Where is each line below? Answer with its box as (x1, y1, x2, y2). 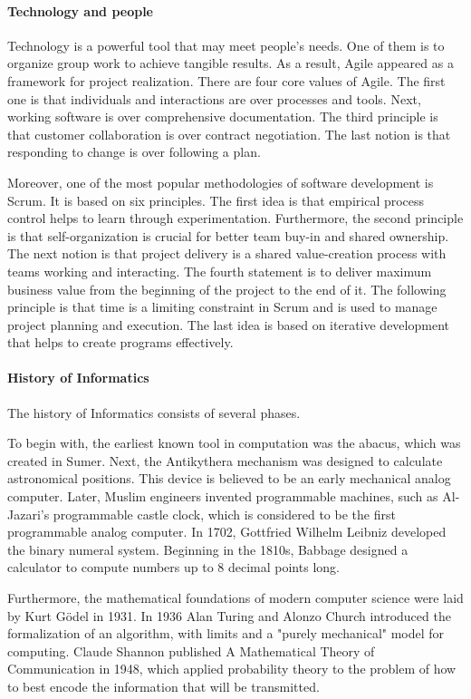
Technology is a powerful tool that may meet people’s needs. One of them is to (7, 35, 445, 54)
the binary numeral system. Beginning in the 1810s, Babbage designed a (7, 539, 409, 558)
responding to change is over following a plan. (7, 142, 261, 161)
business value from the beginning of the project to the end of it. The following (7, 279, 447, 298)
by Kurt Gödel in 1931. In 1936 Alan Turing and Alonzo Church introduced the (7, 606, 451, 625)
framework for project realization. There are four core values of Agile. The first (7, 71, 446, 90)
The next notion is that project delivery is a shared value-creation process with (7, 244, 447, 263)
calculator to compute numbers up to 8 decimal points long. (7, 558, 340, 577)
